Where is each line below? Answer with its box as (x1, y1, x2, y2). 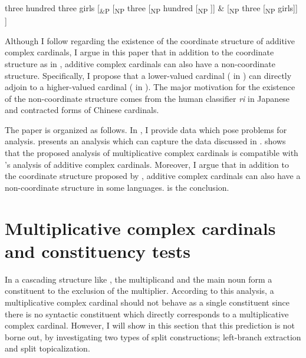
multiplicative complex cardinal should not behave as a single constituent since (5, 296, 290, 308)
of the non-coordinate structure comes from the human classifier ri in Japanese (5, 92, 290, 104)
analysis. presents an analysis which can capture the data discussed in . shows (5, 135, 286, 147)
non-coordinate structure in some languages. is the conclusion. (5, 181, 229, 193)
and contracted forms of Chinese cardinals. (5, 104, 159, 116)
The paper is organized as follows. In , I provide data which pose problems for (5, 123, 287, 135)
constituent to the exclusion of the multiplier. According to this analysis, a (5, 284, 274, 297)
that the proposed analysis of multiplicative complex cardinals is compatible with (5, 147, 298, 159)
